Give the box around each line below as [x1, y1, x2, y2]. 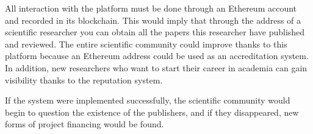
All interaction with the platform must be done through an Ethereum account [5, 2, 297, 14]
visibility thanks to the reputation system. [5, 73, 163, 86]
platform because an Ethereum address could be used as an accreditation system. [5, 49, 309, 62]
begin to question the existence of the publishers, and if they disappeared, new [5, 105, 299, 118]
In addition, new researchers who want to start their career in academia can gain [5, 61, 308, 74]
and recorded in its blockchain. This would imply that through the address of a [5, 13, 301, 26]
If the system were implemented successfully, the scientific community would [5, 94, 290, 107]
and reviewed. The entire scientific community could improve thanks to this [5, 37, 287, 50]
